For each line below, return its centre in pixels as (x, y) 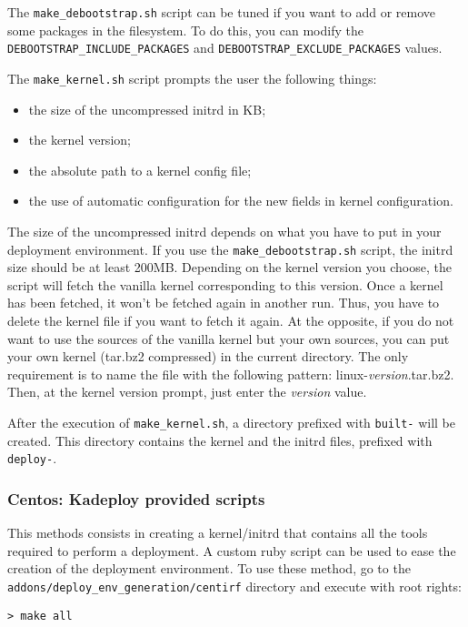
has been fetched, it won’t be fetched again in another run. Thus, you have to (224, 303)
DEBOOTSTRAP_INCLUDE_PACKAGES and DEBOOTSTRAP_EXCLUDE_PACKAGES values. (225, 48)
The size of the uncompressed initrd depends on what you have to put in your (224, 231)
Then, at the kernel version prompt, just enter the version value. (187, 392)
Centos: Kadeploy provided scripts (136, 498)
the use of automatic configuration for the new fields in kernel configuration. (241, 201)
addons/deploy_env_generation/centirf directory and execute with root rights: (234, 586)
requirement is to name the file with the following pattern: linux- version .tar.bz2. (231, 374)
